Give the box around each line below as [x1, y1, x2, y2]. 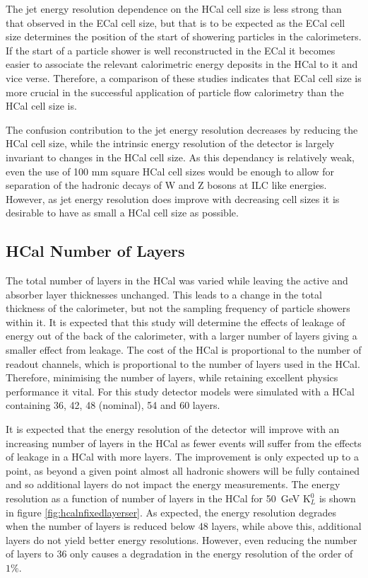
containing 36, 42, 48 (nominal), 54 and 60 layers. [6, 398, 220, 412]
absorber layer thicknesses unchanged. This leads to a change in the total [6, 287, 322, 301]
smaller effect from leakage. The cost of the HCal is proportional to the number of [6, 342, 362, 357]
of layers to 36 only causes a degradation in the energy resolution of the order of [6, 546, 353, 561]
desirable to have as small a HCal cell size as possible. [6, 205, 239, 220]
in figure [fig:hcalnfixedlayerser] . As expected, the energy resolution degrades [6, 504, 337, 519]
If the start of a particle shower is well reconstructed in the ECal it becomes [6, 42, 336, 57]
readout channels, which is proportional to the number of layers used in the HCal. [6, 356, 360, 371]
